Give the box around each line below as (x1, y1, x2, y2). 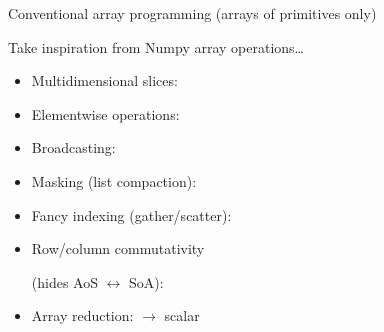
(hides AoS (31, 271, 98, 292)
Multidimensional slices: (31, 70, 178, 91)
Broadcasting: (31, 137, 116, 158)
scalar (164, 305, 200, 326)
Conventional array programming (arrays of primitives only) (8, 3, 377, 23)
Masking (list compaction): (31, 170, 197, 191)
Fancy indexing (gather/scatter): (31, 204, 232, 225)
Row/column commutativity (31, 238, 205, 259)
